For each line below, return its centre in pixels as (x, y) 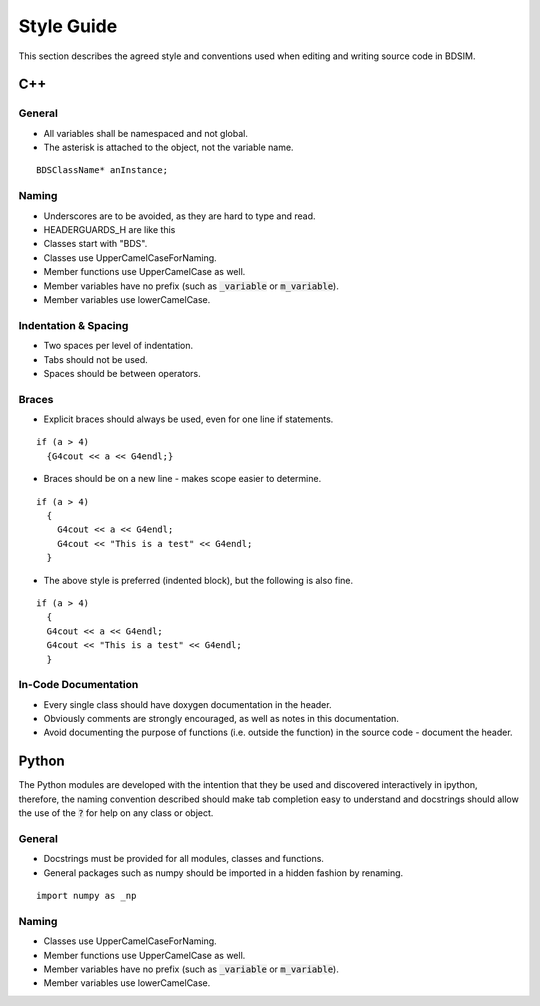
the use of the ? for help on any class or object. (116, 813)
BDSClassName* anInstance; (102, 170)
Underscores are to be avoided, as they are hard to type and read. (179, 216)
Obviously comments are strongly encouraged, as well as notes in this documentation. (221, 719)
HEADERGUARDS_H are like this (109, 230)
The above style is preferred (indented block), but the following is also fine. (198, 580)
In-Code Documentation (78, 685)
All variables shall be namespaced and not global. (146, 133)
